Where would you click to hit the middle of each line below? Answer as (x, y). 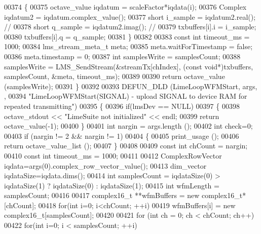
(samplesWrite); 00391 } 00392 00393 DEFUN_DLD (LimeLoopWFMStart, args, (131, 86)
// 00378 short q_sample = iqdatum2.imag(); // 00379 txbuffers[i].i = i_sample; (130, 27)
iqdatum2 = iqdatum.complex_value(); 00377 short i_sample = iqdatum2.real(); (130, 16)
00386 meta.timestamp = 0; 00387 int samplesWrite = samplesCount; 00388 (122, 56)
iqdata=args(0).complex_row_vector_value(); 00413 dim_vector (105, 165)
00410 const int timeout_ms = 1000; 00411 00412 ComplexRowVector (113, 155)
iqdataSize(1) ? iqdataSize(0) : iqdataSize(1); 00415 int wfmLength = (112, 185)
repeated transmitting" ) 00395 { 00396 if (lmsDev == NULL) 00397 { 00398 (122, 106)
